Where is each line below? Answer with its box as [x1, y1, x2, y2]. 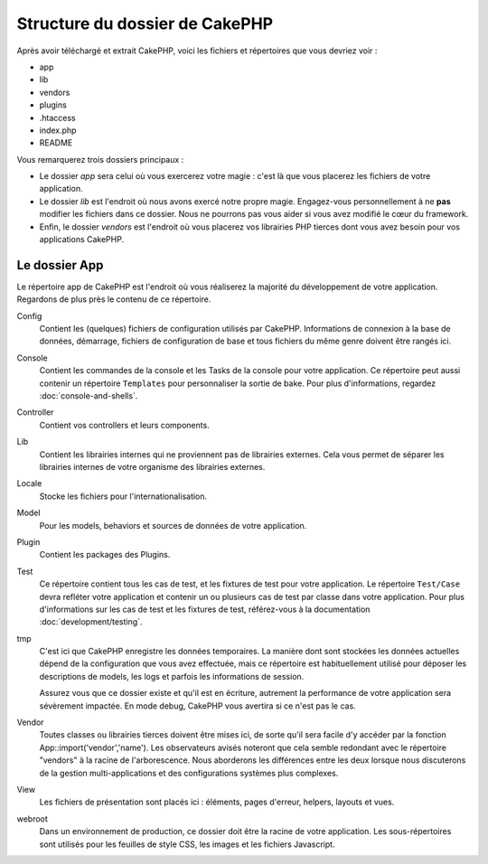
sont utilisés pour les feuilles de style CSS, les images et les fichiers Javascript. [39, 839, 335, 850]
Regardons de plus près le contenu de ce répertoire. [16, 294, 211, 305]
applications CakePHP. [39, 234, 125, 245]
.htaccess [39, 112, 76, 123]
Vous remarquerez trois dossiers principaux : [16, 154, 184, 164]
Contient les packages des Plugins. [39, 549, 171, 560]
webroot [16, 813, 49, 824]
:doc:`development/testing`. [39, 616, 143, 627]
